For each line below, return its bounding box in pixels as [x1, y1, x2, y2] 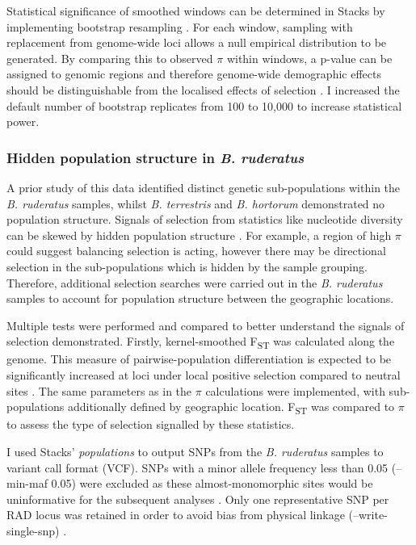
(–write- [348, 506, 388, 523]
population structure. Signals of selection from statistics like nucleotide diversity [6, 211, 403, 228]
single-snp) [6, 522, 60, 539]
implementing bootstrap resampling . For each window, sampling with [6, 18, 353, 35]
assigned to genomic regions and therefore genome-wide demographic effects [6, 65, 381, 82]
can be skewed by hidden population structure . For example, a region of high [6, 226, 392, 243]
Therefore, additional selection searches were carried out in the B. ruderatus [6, 274, 383, 291]
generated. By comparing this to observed [6, 49, 213, 66]
